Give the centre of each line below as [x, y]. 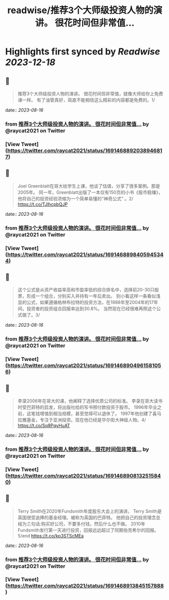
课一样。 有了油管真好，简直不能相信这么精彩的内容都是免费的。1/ [86, 100]
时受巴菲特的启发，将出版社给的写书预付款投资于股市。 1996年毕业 [87, 407]
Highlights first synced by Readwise [83, 52]
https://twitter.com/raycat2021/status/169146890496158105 [84, 366]
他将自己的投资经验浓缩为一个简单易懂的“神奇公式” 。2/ [75, 198]
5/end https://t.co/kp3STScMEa [51, 535]
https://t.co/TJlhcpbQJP [43, 204]
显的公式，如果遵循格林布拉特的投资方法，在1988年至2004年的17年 [88, 303]
